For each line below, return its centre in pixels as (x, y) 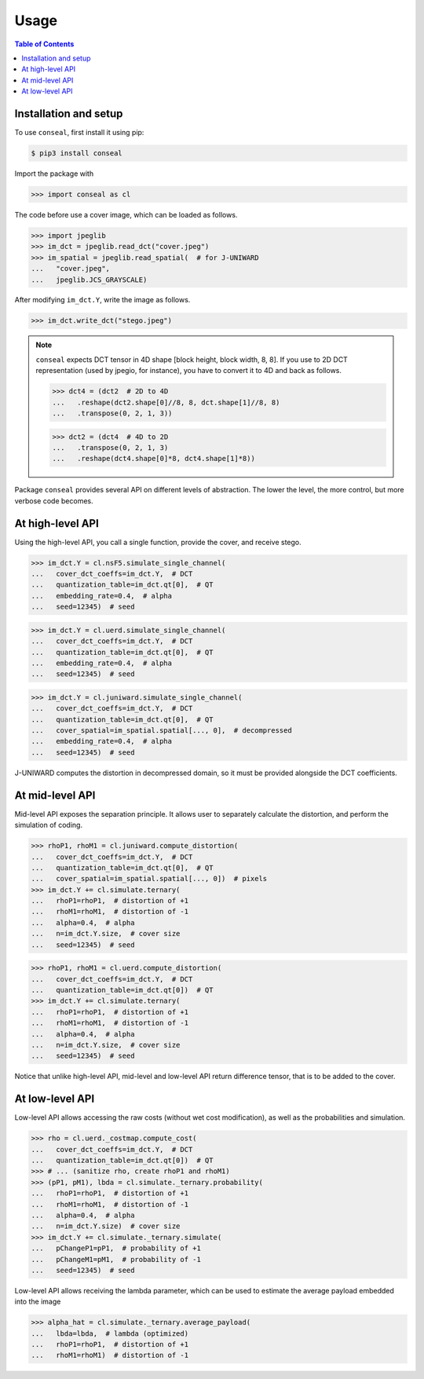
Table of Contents (44, 44)
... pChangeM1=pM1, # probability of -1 (116, 1259)
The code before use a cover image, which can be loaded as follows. (126, 214)
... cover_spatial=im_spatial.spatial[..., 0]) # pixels (149, 879)
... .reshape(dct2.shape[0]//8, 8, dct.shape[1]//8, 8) (166, 402)
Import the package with (54, 174)
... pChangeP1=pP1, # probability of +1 (116, 1248)
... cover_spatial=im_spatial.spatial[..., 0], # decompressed (161, 731)
